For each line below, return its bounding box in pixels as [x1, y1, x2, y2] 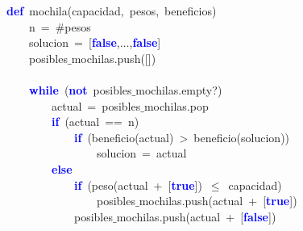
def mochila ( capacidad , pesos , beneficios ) [6, 2, 217, 19]
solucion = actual [96, 145, 187, 162]
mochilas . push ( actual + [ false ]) [116, 208, 276, 225]
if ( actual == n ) [52, 113, 139, 130]
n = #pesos [28, 18, 91, 35]
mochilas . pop [143, 97, 209, 114]
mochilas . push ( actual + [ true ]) [139, 192, 297, 209]
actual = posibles [51, 97, 141, 114]
